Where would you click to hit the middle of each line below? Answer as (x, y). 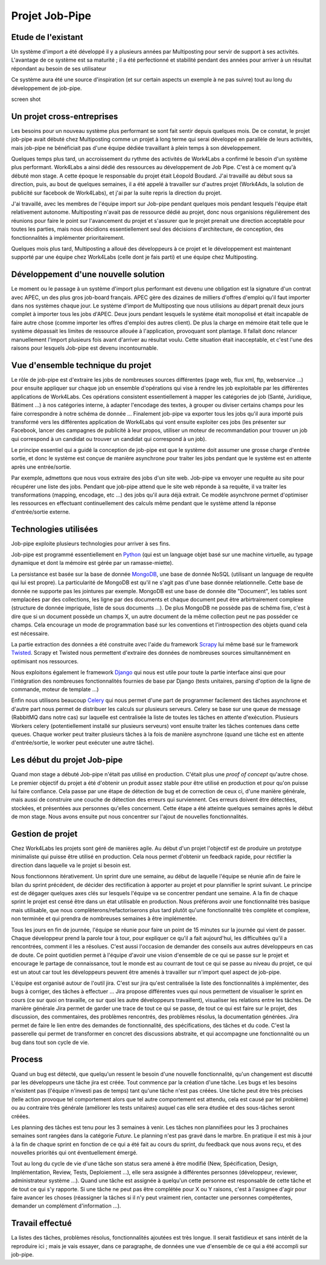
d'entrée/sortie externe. (41, 512)
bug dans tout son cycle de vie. (50, 1042)
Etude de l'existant (47, 37)
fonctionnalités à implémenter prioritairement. (68, 237)
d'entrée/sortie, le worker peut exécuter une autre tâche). (83, 742)
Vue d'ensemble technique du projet (81, 365)
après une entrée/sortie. (41, 467)
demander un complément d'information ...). (66, 1206)
